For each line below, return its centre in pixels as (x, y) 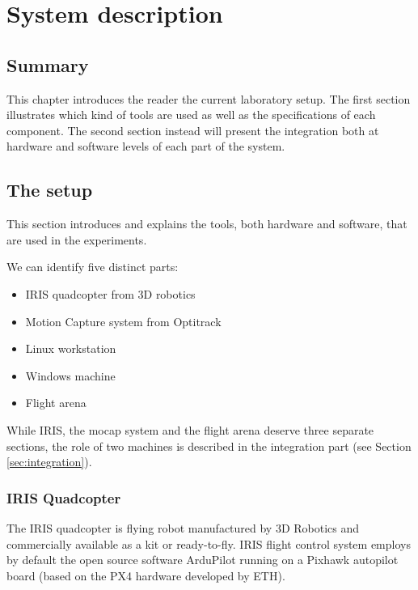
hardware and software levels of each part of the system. (146, 146)
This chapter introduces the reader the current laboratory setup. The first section (209, 98)
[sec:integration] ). (49, 462)
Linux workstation (71, 348)
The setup (50, 190)
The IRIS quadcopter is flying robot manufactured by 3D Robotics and (183, 527)
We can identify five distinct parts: (93, 267)
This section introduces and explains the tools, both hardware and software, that (207, 224)
